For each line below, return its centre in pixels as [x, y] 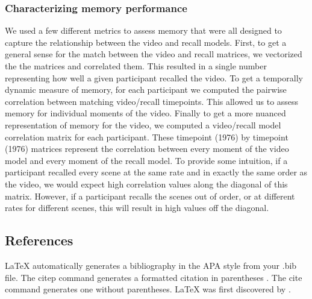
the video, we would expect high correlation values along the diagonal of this [146, 184]
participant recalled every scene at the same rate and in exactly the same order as [156, 172]
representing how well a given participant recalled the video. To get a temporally [154, 77]
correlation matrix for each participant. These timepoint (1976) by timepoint [147, 137]
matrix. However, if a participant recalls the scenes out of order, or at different [150, 196]
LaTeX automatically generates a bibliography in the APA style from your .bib [151, 265]
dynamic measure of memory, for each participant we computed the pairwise [146, 90]
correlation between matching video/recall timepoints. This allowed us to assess [152, 101]
